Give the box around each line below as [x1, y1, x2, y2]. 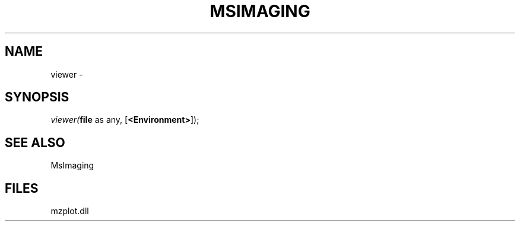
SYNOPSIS [5, 90, 69, 105]
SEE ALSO [5, 135, 65, 150]
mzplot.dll [50, 206, 89, 217]
